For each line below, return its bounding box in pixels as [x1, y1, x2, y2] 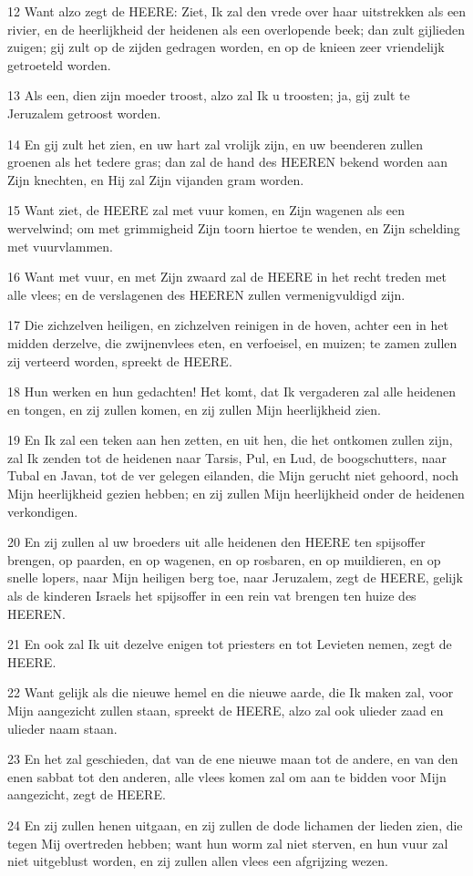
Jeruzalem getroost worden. [7, 103, 161, 122]
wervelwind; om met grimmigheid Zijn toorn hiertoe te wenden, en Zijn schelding [7, 218, 460, 237]
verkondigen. [7, 501, 78, 520]
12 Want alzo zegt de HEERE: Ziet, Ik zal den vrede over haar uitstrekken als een [7, 2, 467, 20]
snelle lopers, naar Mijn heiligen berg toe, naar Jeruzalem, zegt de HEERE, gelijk [7, 568, 463, 587]
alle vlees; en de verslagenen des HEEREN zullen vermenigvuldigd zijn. [7, 284, 406, 304]
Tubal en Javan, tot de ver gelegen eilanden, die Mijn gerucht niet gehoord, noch [7, 466, 458, 485]
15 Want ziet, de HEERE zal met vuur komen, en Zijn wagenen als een [7, 201, 406, 220]
